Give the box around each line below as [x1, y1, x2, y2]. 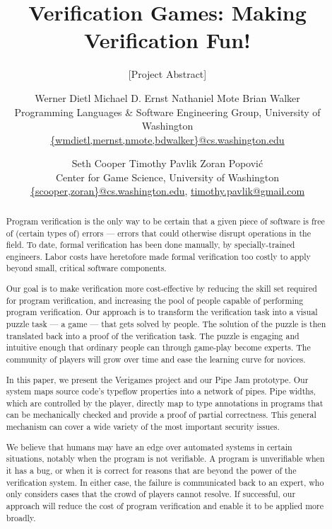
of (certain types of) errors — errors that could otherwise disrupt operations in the [6, 227, 311, 239]
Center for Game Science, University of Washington [55, 169, 280, 184]
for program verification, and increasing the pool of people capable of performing [6, 294, 304, 306]
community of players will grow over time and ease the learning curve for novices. [6, 353, 306, 365]
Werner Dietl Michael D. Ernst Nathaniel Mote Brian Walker [35, 90, 300, 105]
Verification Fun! [84, 25, 251, 55]
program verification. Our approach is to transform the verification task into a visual [6, 306, 318, 318]
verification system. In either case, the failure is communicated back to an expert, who [6, 476, 324, 488]
